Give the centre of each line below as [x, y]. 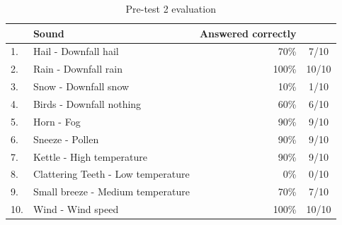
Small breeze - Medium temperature [111, 191]
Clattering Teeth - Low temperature [111, 174]
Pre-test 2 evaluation [171, 8]
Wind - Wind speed [76, 209]
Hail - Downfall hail [76, 51]
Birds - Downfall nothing [87, 103]
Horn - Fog [57, 121]
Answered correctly [248, 33]
